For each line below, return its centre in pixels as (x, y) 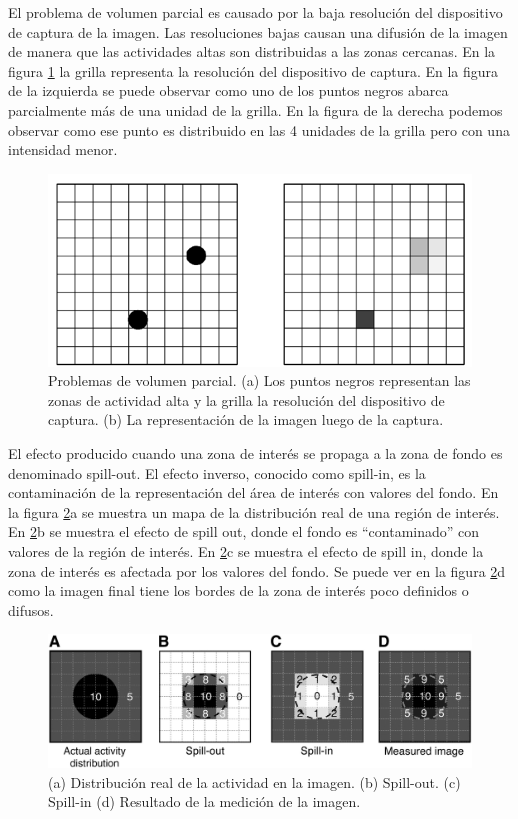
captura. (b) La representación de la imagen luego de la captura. (246, 419)
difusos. (31, 609)
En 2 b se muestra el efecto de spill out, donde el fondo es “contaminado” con (244, 531)
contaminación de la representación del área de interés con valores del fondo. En (253, 492)
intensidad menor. (63, 149)
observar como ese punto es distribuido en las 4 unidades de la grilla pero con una (259, 129)
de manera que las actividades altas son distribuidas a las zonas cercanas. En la (252, 51)
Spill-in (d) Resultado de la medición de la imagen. (204, 801)
